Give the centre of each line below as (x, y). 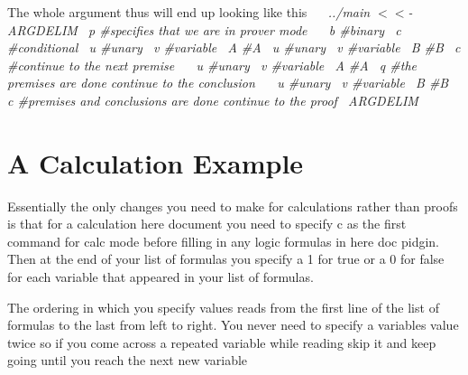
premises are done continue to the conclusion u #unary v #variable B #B (228, 83)
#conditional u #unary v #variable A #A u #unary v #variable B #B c (234, 47)
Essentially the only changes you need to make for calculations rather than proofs (233, 206)
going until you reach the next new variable (128, 360)
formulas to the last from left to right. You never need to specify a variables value (233, 325)
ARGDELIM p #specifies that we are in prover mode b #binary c (204, 29)
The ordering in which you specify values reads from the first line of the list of (223, 307)
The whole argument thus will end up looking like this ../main (189, 12)
